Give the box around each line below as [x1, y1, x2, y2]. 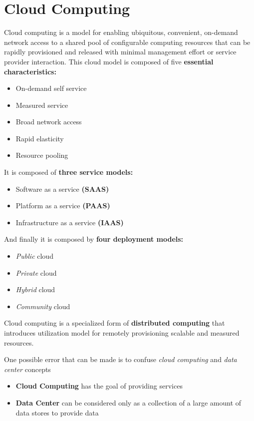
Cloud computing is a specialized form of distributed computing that [4, 318, 225, 328]
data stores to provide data [15, 407, 99, 418]
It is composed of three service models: [4, 167, 133, 177]
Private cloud [15, 267, 57, 278]
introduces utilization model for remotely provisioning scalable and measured [4, 328, 240, 338]
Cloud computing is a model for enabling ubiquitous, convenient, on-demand [4, 27, 238, 37]
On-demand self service [15, 83, 87, 93]
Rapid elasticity [15, 133, 64, 143]
